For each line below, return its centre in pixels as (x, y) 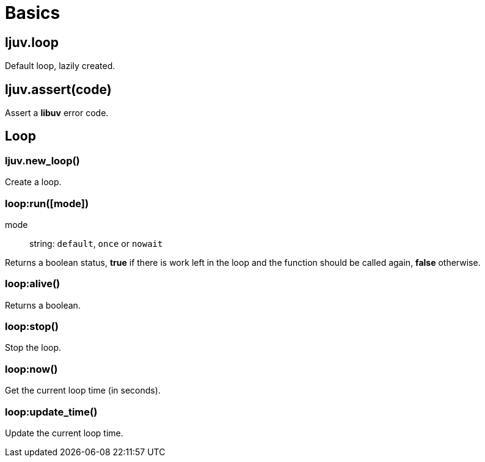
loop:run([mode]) (47, 203)
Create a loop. (33, 182)
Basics (33, 13)
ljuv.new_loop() (42, 160)
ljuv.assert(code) (58, 89)
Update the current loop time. (64, 433)
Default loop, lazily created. (60, 66)
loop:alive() (33, 284)
